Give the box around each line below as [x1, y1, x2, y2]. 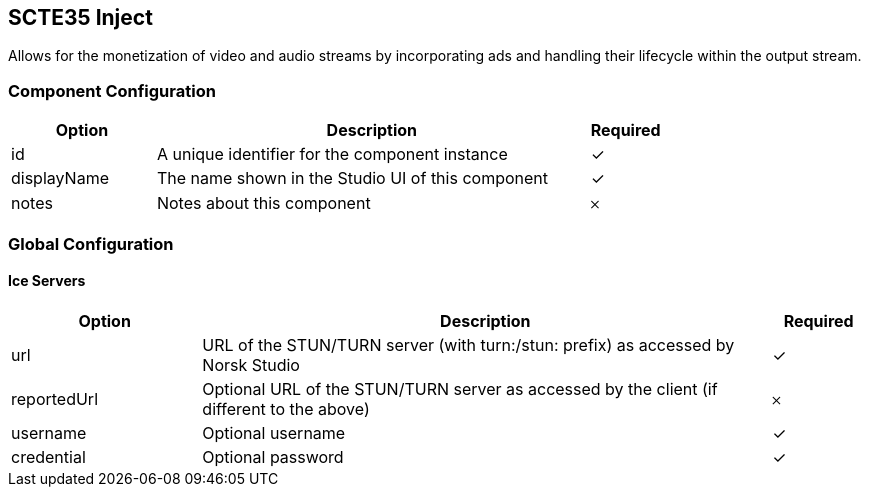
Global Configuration [8, 233, 174, 254]
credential [11, 446, 86, 467]
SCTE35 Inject [8, 5, 153, 30]
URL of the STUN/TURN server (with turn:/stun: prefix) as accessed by [202, 334, 735, 355]
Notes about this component [156, 193, 371, 214]
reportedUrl [11, 388, 99, 409]
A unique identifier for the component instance [156, 144, 508, 165]
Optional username [202, 422, 346, 443]
